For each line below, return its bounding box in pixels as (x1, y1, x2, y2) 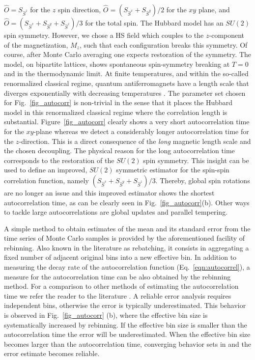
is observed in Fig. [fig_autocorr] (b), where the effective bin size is (4, 310, 208, 320)
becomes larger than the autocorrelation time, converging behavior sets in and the (4, 338, 251, 349)
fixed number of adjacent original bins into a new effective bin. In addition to (4, 252, 237, 262)
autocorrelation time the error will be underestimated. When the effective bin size (4, 329, 251, 339)
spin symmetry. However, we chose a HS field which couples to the (4, 30, 204, 40)
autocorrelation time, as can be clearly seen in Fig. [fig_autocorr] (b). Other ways (4, 197, 250, 207)
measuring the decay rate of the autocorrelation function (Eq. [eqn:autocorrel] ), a (4, 262, 250, 272)
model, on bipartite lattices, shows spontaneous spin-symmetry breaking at (4, 58, 230, 69)
